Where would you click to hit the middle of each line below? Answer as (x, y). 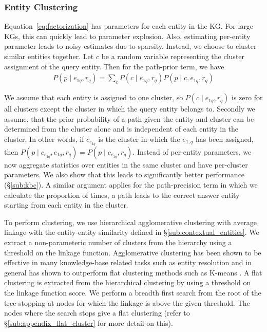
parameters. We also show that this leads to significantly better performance (125, 174)
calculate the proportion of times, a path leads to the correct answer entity (122, 195)
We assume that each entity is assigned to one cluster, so (94, 97)
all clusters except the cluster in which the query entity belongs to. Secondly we (130, 109)
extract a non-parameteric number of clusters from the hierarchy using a (118, 242)
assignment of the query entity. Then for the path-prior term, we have (114, 66)
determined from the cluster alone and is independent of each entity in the (121, 129)
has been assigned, (224, 139)
